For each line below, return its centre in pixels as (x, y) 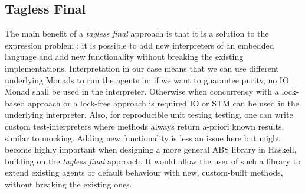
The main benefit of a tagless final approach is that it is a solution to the (137, 33)
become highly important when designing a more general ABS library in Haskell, (151, 149)
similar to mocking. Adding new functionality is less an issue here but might (142, 138)
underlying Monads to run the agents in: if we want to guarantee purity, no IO (147, 80)
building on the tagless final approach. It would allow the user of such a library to (153, 161)
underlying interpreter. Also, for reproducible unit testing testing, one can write (149, 114)
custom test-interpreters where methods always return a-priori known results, (145, 126)
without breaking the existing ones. (68, 184)
